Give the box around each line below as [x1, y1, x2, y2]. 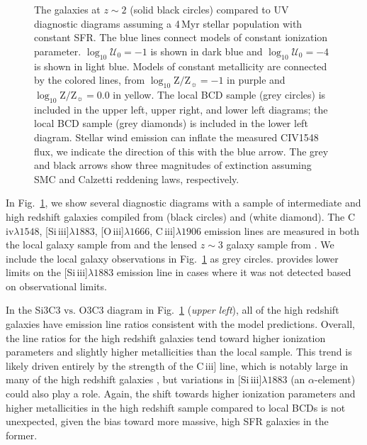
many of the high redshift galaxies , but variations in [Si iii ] [6, 372, 262, 387]
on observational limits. [6, 278, 107, 293]
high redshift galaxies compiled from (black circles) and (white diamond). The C [6, 209, 356, 224]
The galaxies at [34, 2, 101, 16]
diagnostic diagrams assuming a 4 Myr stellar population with [34, 16, 303, 31]
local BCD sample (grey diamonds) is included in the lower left [34, 116, 308, 131]
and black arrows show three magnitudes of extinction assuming [34, 158, 312, 172]
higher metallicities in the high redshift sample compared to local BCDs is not [6, 400, 346, 414]
